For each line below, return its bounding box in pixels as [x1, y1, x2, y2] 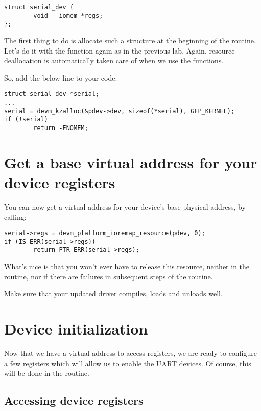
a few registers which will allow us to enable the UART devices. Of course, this [4, 357, 251, 368]
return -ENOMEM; [33, 124, 88, 132]
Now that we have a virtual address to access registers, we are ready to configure [4, 348, 257, 358]
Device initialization [4, 318, 148, 339]
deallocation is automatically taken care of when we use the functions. [4, 55, 224, 66]
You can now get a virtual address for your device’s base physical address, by [4, 201, 246, 212]
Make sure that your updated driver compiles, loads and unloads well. [4, 288, 223, 299]
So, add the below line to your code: [4, 72, 117, 83]
